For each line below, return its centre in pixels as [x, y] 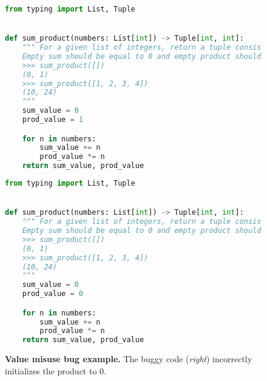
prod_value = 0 [52, 294]
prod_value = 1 [52, 120]
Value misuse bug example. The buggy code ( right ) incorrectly [129, 359]
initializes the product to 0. [56, 370]
